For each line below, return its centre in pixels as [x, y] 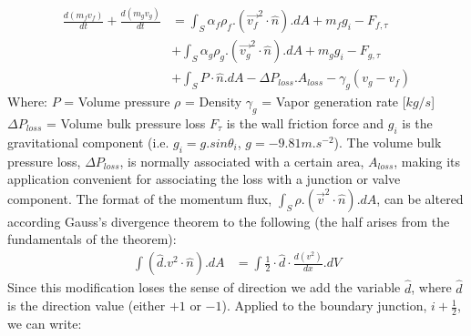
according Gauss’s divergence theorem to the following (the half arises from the [229, 221]
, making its [427, 161]
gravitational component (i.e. [88, 142]
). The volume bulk [388, 142]
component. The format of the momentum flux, [140, 198]
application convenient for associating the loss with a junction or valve [204, 179]
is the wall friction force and [305, 123]
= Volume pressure [117, 102]
